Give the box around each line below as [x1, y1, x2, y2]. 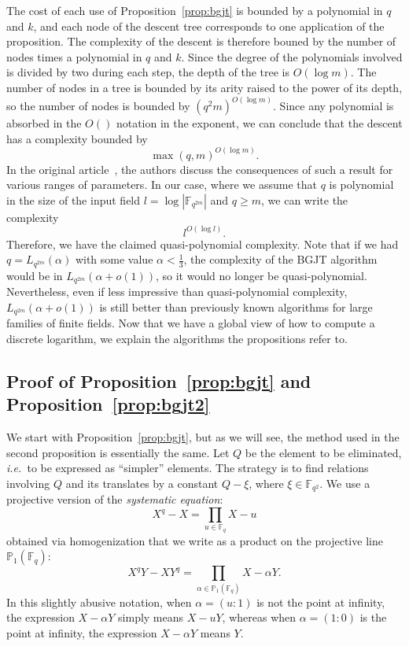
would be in [6, 267, 63, 283]
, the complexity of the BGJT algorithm [183, 251, 378, 268]
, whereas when [222, 609, 297, 626]
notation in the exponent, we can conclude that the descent [116, 115, 403, 131]
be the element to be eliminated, [245, 444, 402, 460]
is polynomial [329, 176, 394, 193]
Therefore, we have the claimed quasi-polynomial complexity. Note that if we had [6, 235, 399, 252]
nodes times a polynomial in [6, 48, 142, 65]
